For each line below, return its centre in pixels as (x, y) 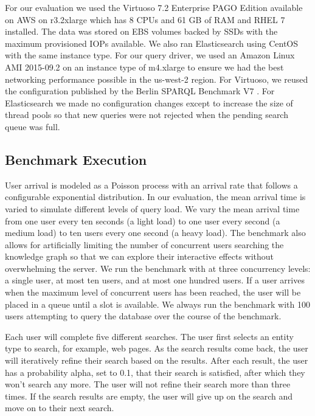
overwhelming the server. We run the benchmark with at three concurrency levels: (158, 268)
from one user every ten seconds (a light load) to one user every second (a (143, 220)
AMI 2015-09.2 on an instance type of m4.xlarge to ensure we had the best (144, 67)
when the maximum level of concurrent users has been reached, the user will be (153, 292)
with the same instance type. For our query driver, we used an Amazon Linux (150, 55)
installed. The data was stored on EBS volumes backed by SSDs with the (141, 31)
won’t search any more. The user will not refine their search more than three (148, 384)
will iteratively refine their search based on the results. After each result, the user (157, 360)
